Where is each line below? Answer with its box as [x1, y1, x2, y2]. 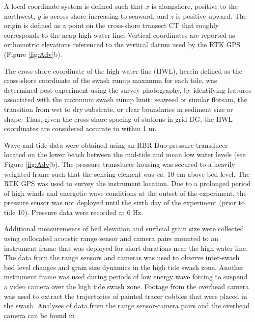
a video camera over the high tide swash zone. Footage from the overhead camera [4, 281, 249, 292]
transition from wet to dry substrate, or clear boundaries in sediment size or [4, 104, 233, 114]
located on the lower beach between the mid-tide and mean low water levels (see [4, 149, 246, 160]
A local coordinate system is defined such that [4, 1, 143, 11]
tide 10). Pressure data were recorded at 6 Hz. [4, 207, 143, 217]
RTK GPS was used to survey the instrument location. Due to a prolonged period [4, 178, 251, 188]
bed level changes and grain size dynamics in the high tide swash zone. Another [4, 262, 244, 272]
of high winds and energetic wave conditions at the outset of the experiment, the [4, 188, 247, 198]
